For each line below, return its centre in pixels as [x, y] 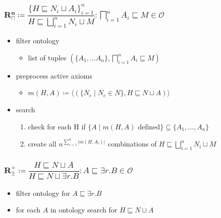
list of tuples [47, 57]
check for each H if [57, 126]
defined [149, 127]
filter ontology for [43, 193]
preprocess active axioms [54, 75]
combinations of [132, 144]
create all [42, 144]
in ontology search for [84, 210]
